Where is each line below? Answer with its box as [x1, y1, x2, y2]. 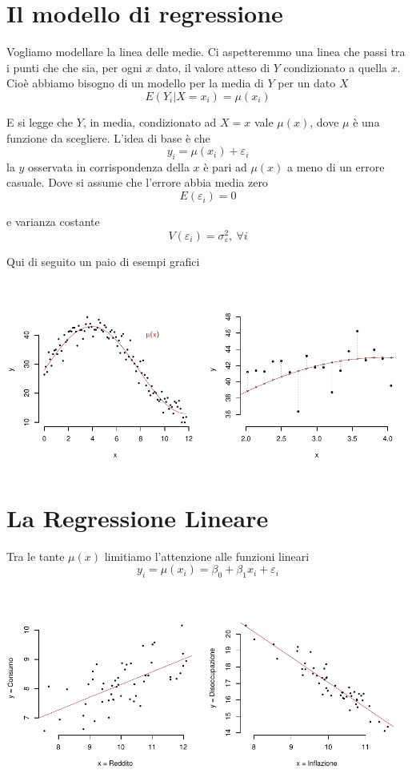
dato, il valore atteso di [156, 58, 270, 75]
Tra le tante [6, 547, 65, 564]
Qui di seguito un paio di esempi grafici [6, 252, 200, 269]
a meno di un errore [286, 158, 385, 175]
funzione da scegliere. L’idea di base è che [6, 129, 210, 146]
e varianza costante [6, 213, 100, 230]
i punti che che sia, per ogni [6, 58, 142, 75]
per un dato [278, 75, 336, 91]
